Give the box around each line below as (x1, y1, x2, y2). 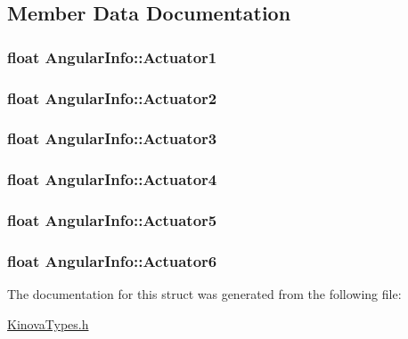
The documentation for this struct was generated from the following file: (7, 285, 402, 303)
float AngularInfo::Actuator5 (7, 209, 217, 231)
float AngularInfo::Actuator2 (7, 86, 217, 109)
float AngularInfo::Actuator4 (7, 168, 217, 190)
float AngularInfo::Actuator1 (7, 45, 217, 68)
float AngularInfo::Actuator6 (7, 249, 217, 271)
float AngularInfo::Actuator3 (7, 127, 217, 149)
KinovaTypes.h (7, 314, 89, 333)
